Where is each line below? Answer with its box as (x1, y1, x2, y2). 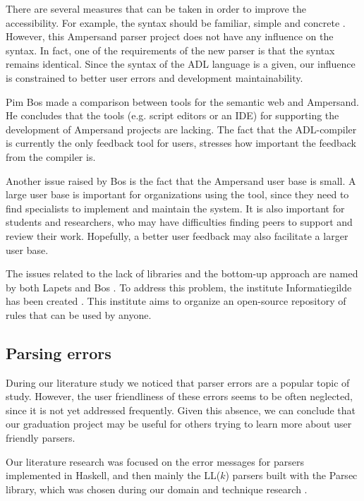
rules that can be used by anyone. (6, 307, 152, 322)
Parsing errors (6, 342, 111, 363)
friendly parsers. (6, 430, 75, 445)
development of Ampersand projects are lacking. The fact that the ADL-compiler (6, 121, 357, 136)
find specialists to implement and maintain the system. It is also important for (6, 200, 345, 215)
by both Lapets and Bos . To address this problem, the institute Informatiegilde (6, 279, 352, 294)
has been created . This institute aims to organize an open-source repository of (6, 294, 346, 308)
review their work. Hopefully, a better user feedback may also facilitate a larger (6, 228, 348, 243)
